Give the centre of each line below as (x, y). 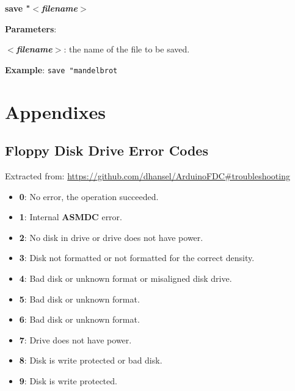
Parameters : (31, 28)
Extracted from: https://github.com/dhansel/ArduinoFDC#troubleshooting (147, 176)
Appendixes (55, 111)
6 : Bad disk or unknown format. (79, 319)
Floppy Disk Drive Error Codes (107, 150)
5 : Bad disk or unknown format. (79, 299)
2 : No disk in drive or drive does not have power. (111, 237)
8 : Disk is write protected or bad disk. (91, 360)
